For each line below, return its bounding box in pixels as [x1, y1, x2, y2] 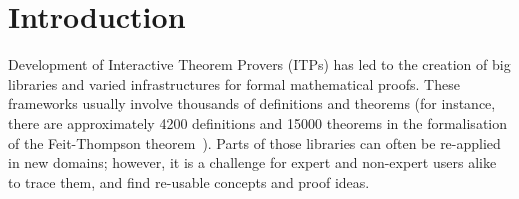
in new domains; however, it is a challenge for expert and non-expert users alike [8, 152, 497, 173]
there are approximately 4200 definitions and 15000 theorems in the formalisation [8, 112, 507, 133]
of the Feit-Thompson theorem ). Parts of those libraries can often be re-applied [8, 132, 501, 153]
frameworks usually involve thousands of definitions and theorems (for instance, [8, 93, 496, 114]
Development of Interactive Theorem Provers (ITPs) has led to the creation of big [8, 54, 511, 75]
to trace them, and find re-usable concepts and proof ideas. [8, 171, 370, 192]
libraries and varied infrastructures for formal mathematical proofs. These [8, 73, 460, 94]
